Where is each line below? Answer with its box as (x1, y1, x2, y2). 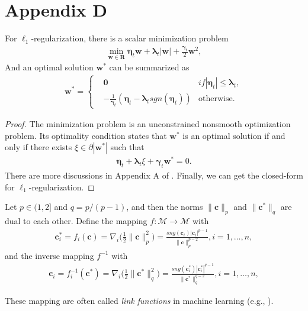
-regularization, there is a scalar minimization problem (31, 32, 229, 44)
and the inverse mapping (5, 249, 94, 261)
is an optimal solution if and (182, 129, 285, 141)
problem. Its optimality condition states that (5, 129, 167, 141)
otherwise (198, 95, 233, 103)
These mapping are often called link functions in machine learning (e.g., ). (5, 294, 274, 306)
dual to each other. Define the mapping (5, 215, 147, 227)
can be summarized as (109, 61, 190, 73)
